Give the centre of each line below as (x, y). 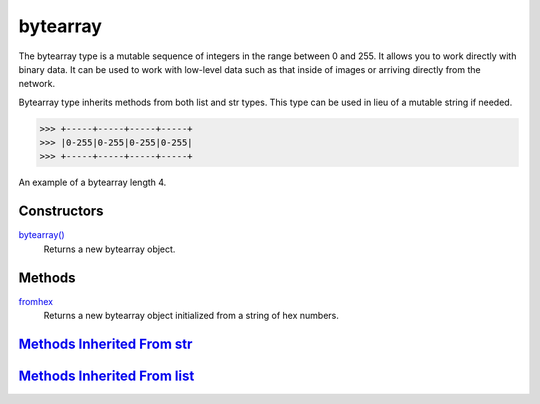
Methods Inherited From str (105, 343)
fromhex (36, 301)
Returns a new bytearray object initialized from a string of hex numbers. (191, 316)
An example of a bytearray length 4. (92, 182)
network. (37, 84)
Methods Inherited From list (106, 375)
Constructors (61, 211)
